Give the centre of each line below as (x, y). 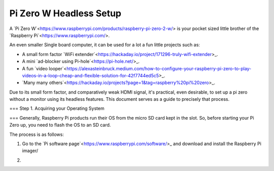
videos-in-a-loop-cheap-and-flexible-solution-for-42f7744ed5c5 (91, 75)
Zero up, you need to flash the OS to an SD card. (60, 125)
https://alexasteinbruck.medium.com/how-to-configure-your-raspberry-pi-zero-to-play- (159, 68)
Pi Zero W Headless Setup (65, 13)
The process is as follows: (37, 134)
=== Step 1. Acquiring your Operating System (57, 108)
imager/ (30, 151)
